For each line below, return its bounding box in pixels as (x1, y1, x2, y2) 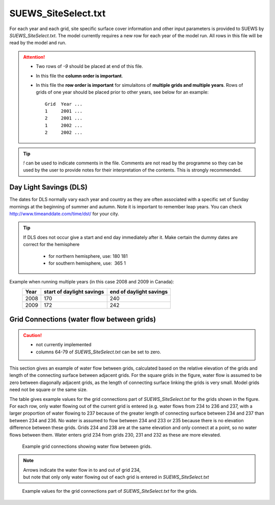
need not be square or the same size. (9, 387, 88, 393)
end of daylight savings (109, 288, 168, 295)
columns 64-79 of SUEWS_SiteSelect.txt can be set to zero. (36, 349, 161, 355)
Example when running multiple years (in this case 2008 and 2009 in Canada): (9, 279, 174, 285)
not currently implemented (36, 342, 92, 348)
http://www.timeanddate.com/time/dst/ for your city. (9, 211, 119, 217)
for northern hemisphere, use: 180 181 (48, 253, 128, 259)
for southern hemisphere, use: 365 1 (48, 260, 126, 267)
